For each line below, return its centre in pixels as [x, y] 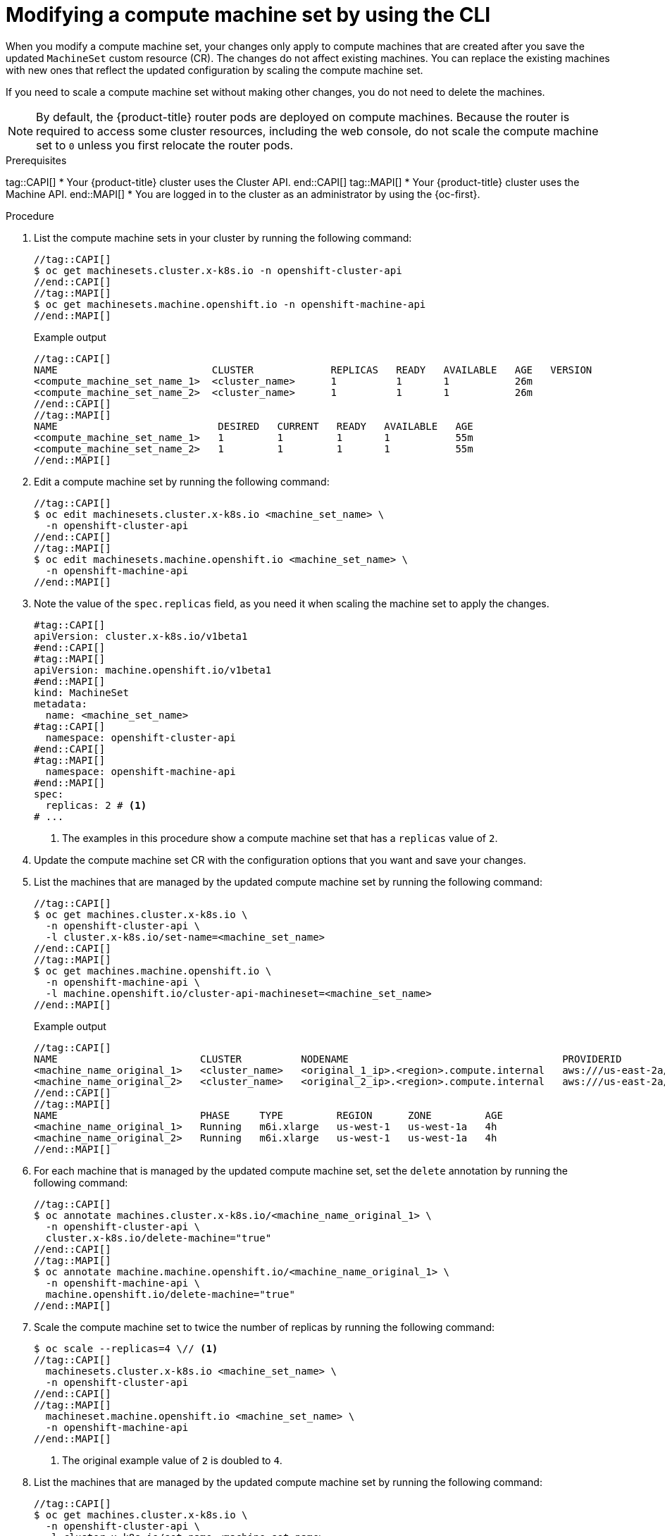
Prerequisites [36, 160]
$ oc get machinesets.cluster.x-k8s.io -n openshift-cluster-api [218, 270]
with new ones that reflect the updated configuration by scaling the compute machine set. [215, 70]
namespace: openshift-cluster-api [141, 737]
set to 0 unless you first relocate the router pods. [165, 145]
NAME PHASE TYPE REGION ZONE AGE [268, 1115]
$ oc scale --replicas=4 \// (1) [126, 1348]
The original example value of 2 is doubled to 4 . [172, 1460]
